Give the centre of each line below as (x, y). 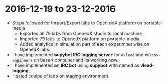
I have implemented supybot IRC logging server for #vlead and (78, 55)
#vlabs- (153, 55)
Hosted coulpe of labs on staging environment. (61, 76)
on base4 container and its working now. (76, 60)
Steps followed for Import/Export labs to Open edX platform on (77, 23)
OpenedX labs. (35, 49)
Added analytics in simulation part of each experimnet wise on (85, 44)
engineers (22, 60)
